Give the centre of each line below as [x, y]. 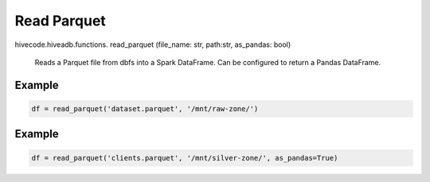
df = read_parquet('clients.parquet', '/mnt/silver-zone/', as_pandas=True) [185, 158]
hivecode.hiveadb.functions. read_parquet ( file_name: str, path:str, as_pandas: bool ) [153, 45]
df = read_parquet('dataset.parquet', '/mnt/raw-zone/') [145, 108]
